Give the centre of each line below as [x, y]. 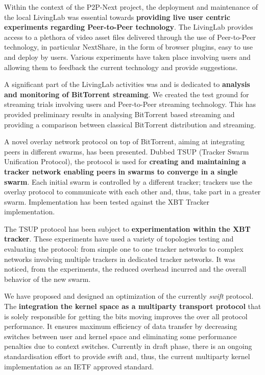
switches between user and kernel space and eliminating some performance [121, 336]
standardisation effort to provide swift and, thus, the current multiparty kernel [127, 356]
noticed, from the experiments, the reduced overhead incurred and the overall [125, 269]
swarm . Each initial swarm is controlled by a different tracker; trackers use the [128, 181]
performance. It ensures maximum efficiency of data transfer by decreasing [121, 326]
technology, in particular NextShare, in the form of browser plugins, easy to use [129, 47]
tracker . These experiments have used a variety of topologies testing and [119, 239]
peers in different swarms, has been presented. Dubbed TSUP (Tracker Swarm [127, 151]
